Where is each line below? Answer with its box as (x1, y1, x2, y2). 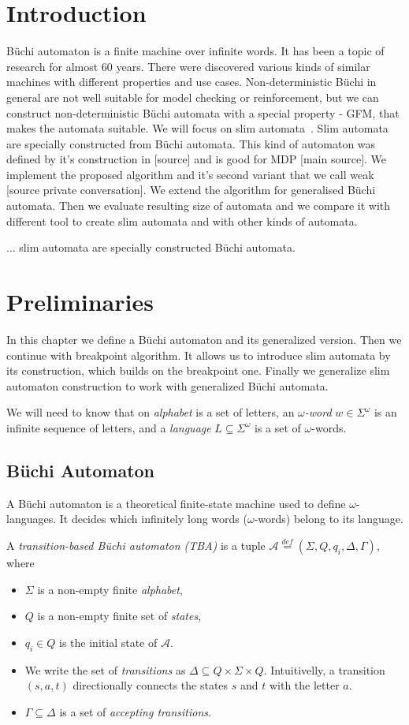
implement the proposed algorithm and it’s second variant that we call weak (6, 166, 374, 182)
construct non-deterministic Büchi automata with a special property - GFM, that (6, 104, 400, 121)
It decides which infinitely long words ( (59, 510, 247, 527)
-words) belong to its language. (254, 510, 403, 527)
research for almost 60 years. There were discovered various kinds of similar (6, 58, 370, 74)
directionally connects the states (73, 677, 229, 693)
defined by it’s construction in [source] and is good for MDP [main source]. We (6, 151, 387, 167)
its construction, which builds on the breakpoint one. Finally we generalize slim (6, 362, 390, 379)
